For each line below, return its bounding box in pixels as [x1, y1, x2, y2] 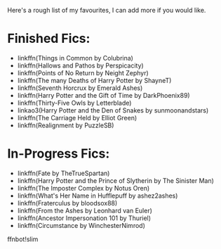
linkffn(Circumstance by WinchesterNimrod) [17, 221, 145, 229]
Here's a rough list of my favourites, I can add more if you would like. [7, 6, 206, 14]
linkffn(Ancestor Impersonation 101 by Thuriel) [17, 214, 152, 222]
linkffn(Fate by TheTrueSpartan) [17, 169, 110, 177]
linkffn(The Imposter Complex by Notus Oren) [17, 184, 150, 192]
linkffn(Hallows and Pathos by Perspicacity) [17, 61, 144, 70]
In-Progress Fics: [7, 146, 110, 162]
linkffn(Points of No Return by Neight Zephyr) [17, 68, 149, 77]
